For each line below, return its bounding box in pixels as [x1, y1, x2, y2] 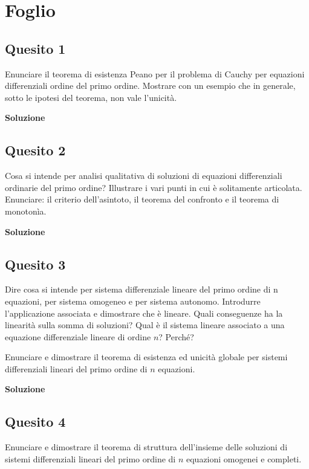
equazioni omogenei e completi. [186, 452, 302, 465]
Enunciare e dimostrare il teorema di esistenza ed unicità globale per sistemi [5, 351, 288, 363]
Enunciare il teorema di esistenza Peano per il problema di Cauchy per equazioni [5, 67, 305, 80]
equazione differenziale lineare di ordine [5, 330, 151, 343]
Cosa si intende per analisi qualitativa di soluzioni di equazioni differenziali [5, 169, 282, 182]
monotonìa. [5, 204, 47, 217]
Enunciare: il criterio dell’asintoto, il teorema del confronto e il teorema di [5, 193, 279, 205]
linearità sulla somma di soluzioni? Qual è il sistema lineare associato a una [5, 319, 285, 331]
